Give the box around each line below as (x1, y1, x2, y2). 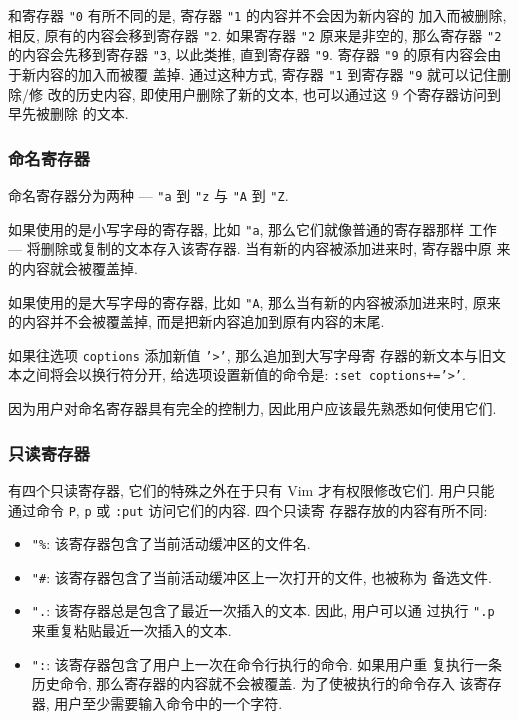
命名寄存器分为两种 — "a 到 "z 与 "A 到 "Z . (8, 185, 289, 206)
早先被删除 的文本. (8, 103, 129, 124)
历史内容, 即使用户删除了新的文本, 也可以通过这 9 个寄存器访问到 (75, 83, 502, 104)
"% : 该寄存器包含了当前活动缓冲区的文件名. (31, 533, 311, 554)
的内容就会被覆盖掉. (8, 257, 138, 278)
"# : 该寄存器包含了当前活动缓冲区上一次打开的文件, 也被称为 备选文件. (31, 566, 492, 587)
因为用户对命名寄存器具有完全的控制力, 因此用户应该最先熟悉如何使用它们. (8, 398, 497, 419)
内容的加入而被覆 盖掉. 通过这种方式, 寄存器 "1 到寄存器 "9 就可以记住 (35, 63, 498, 84)
